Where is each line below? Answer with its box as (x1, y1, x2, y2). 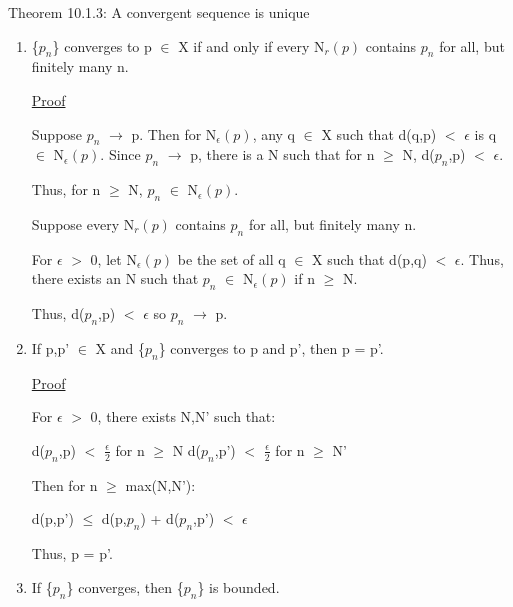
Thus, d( (31, 303, 85, 324)
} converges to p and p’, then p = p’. (158, 337, 384, 358)
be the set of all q (177, 248, 286, 269)
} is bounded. (197, 576, 280, 597)
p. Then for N (131, 123, 217, 144)
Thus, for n (31, 179, 101, 200)
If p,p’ (31, 337, 70, 358)
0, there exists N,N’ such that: (90, 406, 276, 427)
